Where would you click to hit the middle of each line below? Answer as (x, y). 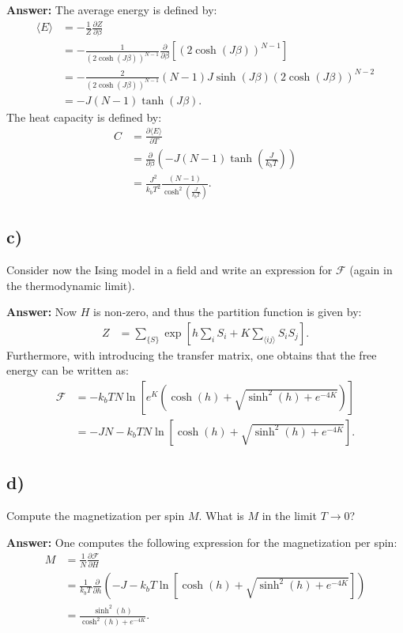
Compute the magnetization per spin (96, 516)
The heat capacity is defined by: (84, 117)
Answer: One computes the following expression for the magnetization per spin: (202, 542)
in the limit (289, 516)
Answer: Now (42, 312)
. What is (221, 516)
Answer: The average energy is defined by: (112, 9)
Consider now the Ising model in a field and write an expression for (169, 269)
